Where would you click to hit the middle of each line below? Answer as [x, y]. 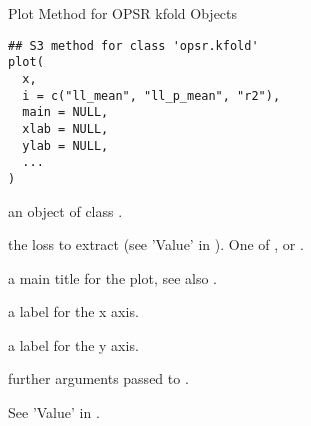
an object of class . [65, 210]
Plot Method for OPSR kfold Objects [123, 13]
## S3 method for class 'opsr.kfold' [133, 45]
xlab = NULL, [65, 128]
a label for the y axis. [73, 344]
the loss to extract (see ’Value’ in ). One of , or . [156, 244]
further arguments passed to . [98, 378]
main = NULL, [65, 112]
